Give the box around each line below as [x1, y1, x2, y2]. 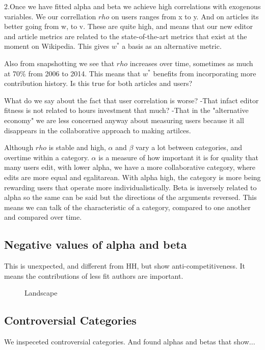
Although [4, 142, 34, 153]
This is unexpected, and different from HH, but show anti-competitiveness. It [4, 260, 245, 271]
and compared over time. [4, 212, 82, 222]
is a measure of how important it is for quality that [98, 152, 259, 162]
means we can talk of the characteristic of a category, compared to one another [4, 201, 251, 212]
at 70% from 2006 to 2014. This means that [4, 68, 141, 78]
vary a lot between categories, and [136, 142, 243, 153]
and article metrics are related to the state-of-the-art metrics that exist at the [4, 31, 247, 41]
